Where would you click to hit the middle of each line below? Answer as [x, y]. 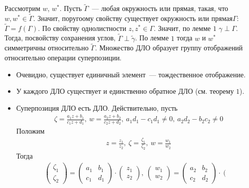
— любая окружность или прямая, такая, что [160, 8]
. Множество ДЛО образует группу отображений [169, 48]
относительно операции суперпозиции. [63, 58]
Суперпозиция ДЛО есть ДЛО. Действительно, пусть [97, 107]
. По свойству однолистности [82, 28]
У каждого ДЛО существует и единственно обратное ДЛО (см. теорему [125, 91]
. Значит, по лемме [182, 28]
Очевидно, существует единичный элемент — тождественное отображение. [131, 74]
